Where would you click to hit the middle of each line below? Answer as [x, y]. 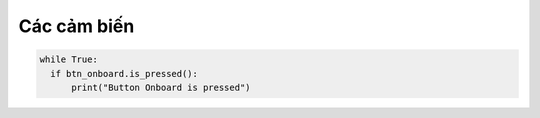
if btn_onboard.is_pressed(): [124, 73]
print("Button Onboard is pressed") [161, 87]
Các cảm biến [76, 26]
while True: [69, 59]
